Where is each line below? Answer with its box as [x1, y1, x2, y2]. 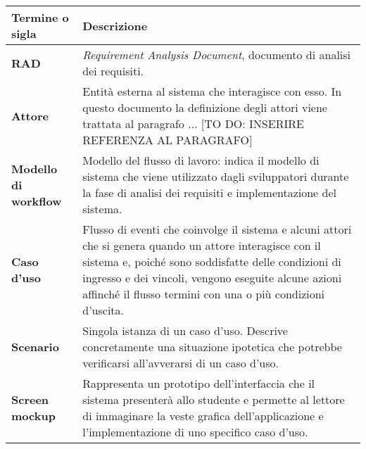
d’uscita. [82, 302, 125, 318]
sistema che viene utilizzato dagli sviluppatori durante [82, 168, 349, 184]
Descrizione [82, 17, 148, 34]
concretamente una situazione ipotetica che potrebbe [82, 339, 342, 355]
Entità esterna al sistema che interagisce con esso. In [82, 83, 342, 99]
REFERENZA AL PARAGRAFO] [82, 132, 253, 148]
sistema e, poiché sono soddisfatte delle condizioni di [82, 253, 341, 270]
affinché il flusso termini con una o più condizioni [82, 286, 325, 302]
